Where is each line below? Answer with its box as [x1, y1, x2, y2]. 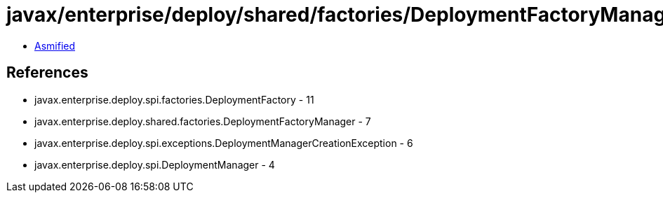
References [6, 64, 88, 82]
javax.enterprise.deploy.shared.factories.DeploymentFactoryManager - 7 [34, 115, 371, 127]
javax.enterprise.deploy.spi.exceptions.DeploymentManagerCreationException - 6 [34, 136, 413, 149]
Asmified [34, 39, 76, 52]
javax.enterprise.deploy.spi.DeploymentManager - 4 [34, 158, 275, 171]
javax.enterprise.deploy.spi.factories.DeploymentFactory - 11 [34, 93, 314, 106]
